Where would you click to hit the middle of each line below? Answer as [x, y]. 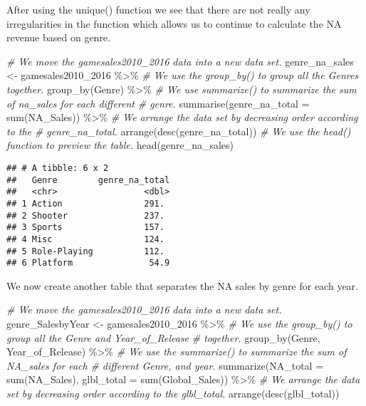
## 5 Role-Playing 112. [85, 251]
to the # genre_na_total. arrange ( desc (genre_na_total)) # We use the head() [179, 131]
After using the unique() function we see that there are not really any [158, 9]
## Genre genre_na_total [88, 180]
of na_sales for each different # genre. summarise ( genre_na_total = [158, 103]
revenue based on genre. [58, 37]
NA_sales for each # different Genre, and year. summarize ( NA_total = [165, 365]
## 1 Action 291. [85, 203]
